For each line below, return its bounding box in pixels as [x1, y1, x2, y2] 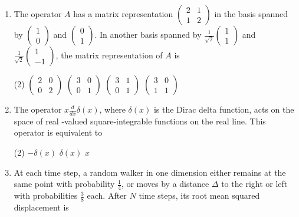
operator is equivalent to [14, 126, 103, 139]
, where [99, 103, 126, 115]
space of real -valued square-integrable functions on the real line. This [14, 114, 266, 127]
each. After [87, 189, 127, 202]
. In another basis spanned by [94, 28, 202, 40]
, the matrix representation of [55, 49, 163, 61]
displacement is [14, 200, 69, 213]
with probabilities [14, 189, 78, 202]
